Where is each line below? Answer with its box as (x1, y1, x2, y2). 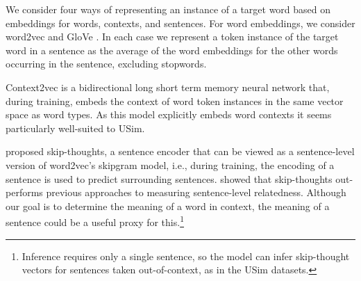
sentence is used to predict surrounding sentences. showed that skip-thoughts (6, 171, 333, 186)
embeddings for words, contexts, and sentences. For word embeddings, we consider (6, 15, 355, 30)
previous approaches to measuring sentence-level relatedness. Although (46, 185, 346, 200)
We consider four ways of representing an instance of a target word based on (6, 2, 331, 16)
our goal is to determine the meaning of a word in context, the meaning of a (6, 198, 330, 213)
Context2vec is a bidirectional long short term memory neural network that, (6, 79, 330, 94)
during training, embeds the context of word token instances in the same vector (6, 93, 344, 108)
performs (6, 185, 43, 200)
